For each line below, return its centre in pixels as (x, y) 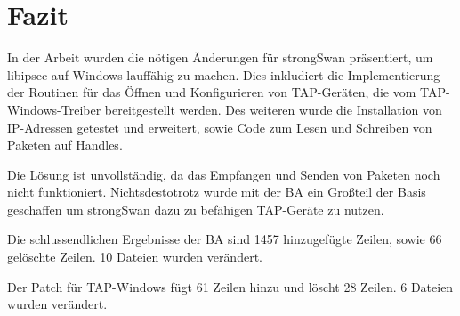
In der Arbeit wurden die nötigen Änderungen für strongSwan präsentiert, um (220, 57)
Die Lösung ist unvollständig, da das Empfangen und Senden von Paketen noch (224, 174)
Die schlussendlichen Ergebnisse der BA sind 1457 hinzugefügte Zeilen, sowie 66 (225, 239)
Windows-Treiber (54, 109)
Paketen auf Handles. (65, 145)
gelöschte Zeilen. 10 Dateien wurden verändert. (135, 257)
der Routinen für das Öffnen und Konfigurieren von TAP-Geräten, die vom (212, 92)
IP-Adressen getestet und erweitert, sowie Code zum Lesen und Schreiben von (220, 127)
